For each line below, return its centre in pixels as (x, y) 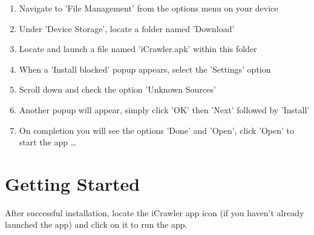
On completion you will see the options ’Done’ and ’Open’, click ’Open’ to (156, 130)
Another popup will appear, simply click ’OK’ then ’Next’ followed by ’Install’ (164, 109)
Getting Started (73, 183)
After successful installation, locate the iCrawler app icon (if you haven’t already (155, 212)
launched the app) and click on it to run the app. (96, 224)
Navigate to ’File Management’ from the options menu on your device (149, 8)
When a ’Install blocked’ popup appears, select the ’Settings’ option (145, 69)
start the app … (48, 142)
